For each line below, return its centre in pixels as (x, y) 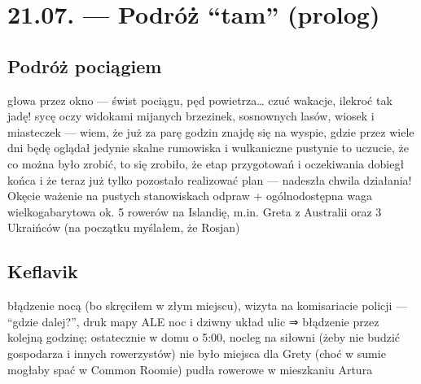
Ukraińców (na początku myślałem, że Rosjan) (124, 227)
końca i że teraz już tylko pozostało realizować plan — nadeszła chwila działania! (210, 179)
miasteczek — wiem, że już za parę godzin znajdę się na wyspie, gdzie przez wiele (211, 131)
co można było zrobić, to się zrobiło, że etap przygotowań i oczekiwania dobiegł (206, 163)
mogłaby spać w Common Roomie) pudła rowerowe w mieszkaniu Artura (190, 369)
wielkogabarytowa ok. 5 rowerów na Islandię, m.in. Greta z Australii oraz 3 (195, 211)
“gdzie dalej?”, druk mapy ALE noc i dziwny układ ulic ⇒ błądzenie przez (193, 321)
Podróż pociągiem (85, 65)
